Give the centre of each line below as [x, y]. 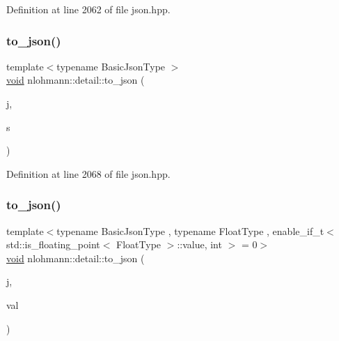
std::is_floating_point [53, 244]
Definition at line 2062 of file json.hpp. [88, 9]
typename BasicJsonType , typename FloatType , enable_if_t [190, 230]
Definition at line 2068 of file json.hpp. [88, 173]
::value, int [199, 244]
